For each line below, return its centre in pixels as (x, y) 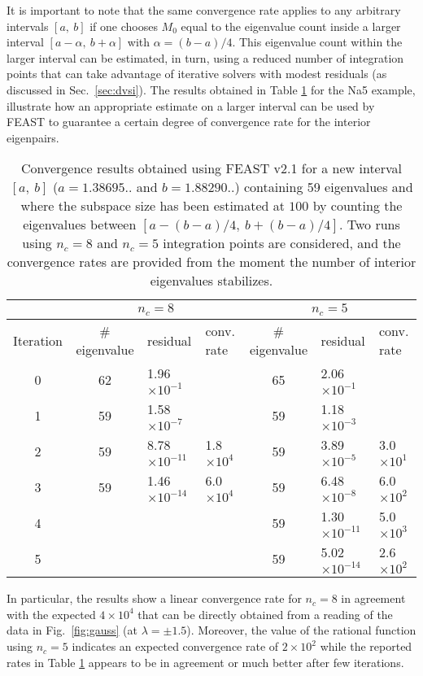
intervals (28, 26)
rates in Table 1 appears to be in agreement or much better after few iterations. (205, 662)
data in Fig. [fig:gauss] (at (72, 630)
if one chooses (124, 26)
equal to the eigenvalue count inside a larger (291, 26)
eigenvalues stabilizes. (211, 281)
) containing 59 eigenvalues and (324, 187)
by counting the (358, 206)
